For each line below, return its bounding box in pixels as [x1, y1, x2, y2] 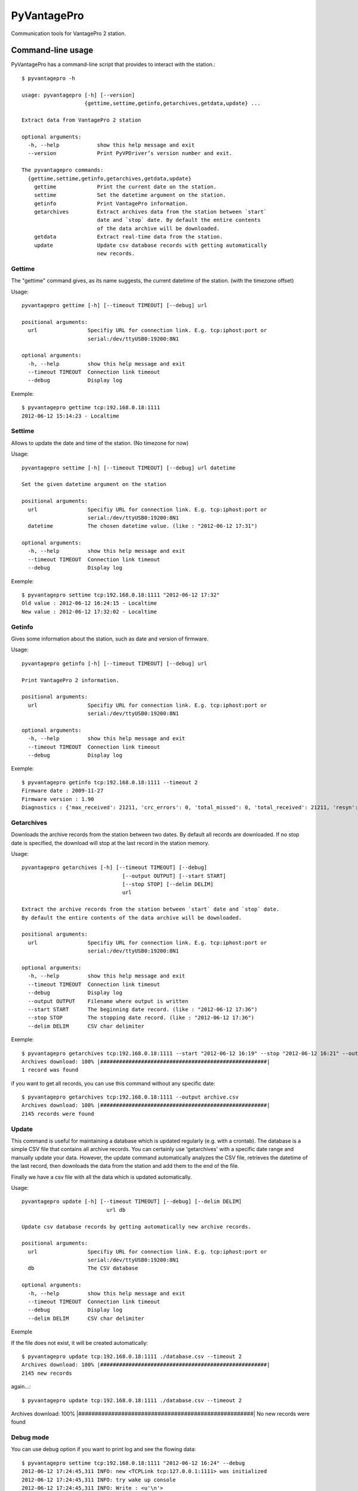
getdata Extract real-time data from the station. [33, 233, 223, 240]
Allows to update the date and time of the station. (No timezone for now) [11, 439, 189, 447]
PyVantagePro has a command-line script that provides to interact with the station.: [11, 61, 216, 68]
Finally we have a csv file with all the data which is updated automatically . [11, 1173, 192, 1180]
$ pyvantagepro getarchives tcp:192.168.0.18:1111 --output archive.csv [21, 1094, 239, 1100]
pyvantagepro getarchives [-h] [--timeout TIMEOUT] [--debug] [21, 864, 208, 871]
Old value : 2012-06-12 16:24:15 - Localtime [21, 600, 158, 607]
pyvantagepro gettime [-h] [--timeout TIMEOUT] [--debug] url [21, 302, 208, 308]
